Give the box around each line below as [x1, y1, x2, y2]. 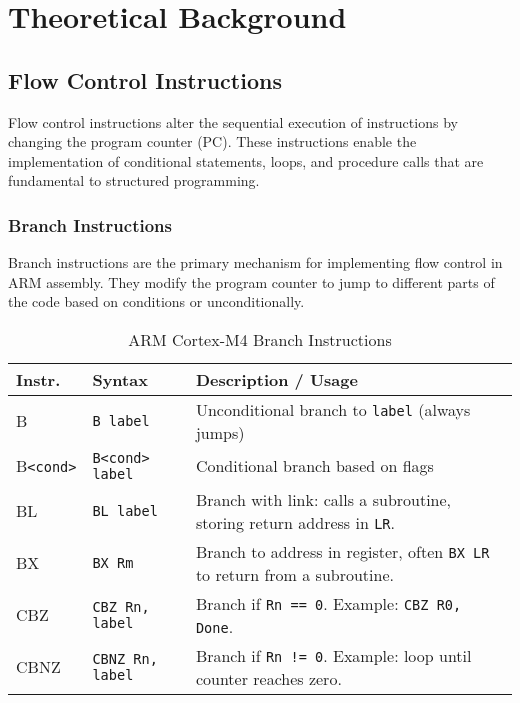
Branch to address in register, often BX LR [195, 539, 490, 563]
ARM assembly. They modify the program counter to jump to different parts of [8, 271, 495, 292]
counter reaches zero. [195, 666, 342, 690]
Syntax [92, 367, 148, 391]
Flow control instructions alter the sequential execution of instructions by [8, 111, 458, 132]
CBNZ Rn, [92, 650, 158, 667]
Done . [195, 614, 234, 638]
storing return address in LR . [195, 510, 395, 534]
